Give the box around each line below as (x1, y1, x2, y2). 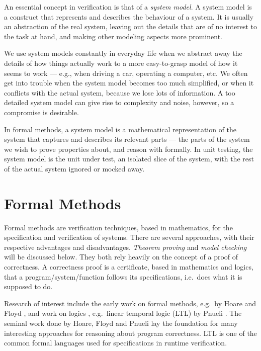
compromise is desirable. (4, 107, 79, 117)
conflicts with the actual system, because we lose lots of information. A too (4, 87, 235, 98)
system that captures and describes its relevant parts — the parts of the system (4, 134, 250, 144)
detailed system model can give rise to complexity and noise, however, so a (4, 97, 234, 108)
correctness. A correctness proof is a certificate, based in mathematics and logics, (4, 261, 253, 272)
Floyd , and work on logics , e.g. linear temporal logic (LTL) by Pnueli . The (4, 308, 242, 318)
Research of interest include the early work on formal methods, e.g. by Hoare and (4, 298, 256, 308)
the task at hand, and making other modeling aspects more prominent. (4, 31, 222, 41)
